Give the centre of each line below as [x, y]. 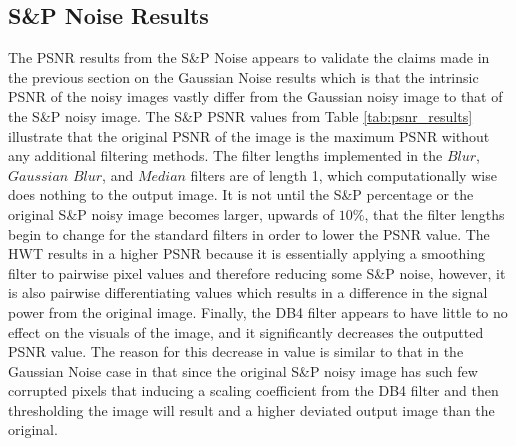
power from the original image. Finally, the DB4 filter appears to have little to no [258, 311]
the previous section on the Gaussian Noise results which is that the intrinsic [243, 76]
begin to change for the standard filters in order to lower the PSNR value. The [249, 233]
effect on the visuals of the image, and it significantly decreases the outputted [246, 331]
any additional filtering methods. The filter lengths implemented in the [225, 155]
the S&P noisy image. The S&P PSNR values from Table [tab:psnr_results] [240, 115]
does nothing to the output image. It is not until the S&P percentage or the [241, 194]
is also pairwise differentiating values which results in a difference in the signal [248, 292]
